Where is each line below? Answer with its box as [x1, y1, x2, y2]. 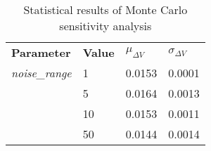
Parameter [11, 44, 71, 60]
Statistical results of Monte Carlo [23, 1, 188, 18]
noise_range [11, 65, 72, 81]
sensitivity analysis [59, 18, 152, 34]
